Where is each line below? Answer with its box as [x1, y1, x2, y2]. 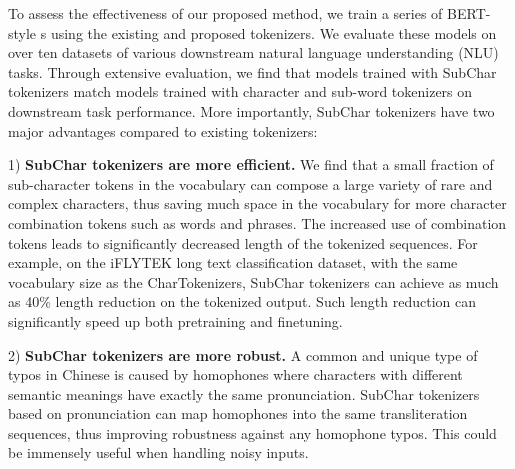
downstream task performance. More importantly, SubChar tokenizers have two [8, 100, 495, 121]
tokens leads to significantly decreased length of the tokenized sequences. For [8, 232, 478, 253]
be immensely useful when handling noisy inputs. [8, 442, 309, 463]
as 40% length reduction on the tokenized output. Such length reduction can [8, 291, 477, 312]
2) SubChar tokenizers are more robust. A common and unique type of [8, 344, 478, 365]
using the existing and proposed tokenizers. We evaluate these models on [50, 22, 497, 43]
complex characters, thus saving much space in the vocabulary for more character [8, 193, 507, 214]
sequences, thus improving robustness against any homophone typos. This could [8, 422, 497, 443]
